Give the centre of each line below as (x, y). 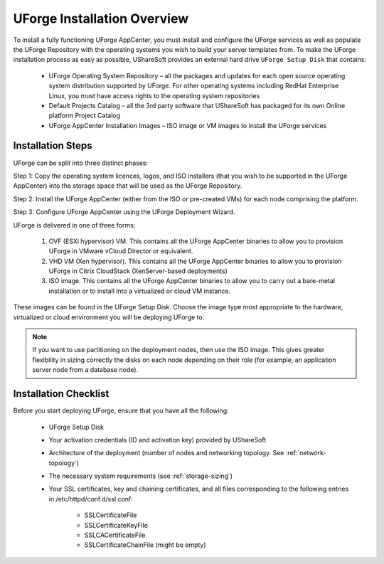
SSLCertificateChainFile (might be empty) (145, 545)
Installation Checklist (61, 394)
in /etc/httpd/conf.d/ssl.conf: (91, 499)
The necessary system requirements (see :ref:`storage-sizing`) (141, 476)
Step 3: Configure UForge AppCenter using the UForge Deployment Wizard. (124, 212)
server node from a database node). (85, 370)
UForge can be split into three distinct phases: (81, 163)
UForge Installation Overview (101, 18)
